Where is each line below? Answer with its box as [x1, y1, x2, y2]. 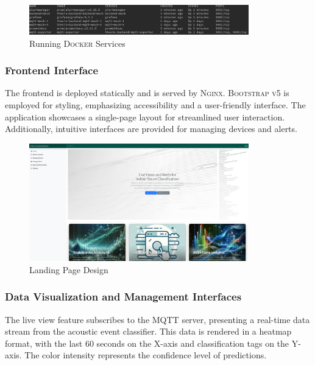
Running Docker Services [29, 36, 126, 49]
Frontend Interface [5, 63, 99, 78]
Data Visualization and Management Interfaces [5, 289, 242, 304]
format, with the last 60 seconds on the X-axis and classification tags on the [5, 336, 289, 349]
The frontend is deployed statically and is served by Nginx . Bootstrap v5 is [5, 86, 289, 99]
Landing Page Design [29, 263, 108, 276]
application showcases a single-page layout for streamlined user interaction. [5, 110, 285, 123]
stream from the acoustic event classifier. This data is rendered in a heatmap [5, 325, 292, 338]
